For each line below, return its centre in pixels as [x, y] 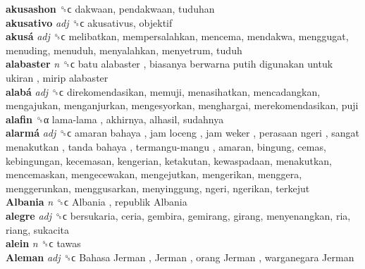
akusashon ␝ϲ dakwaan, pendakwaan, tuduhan [110, 8]
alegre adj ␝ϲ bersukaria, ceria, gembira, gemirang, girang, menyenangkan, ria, [178, 215]
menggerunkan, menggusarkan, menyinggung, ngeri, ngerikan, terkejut [158, 188]
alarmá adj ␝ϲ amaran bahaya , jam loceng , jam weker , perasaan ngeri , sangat [182, 133]
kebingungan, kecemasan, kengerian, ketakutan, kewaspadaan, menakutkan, [169, 160]
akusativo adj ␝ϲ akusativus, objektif [89, 22]
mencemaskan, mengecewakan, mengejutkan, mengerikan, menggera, [154, 174]
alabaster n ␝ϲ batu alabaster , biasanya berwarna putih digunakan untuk [169, 64]
